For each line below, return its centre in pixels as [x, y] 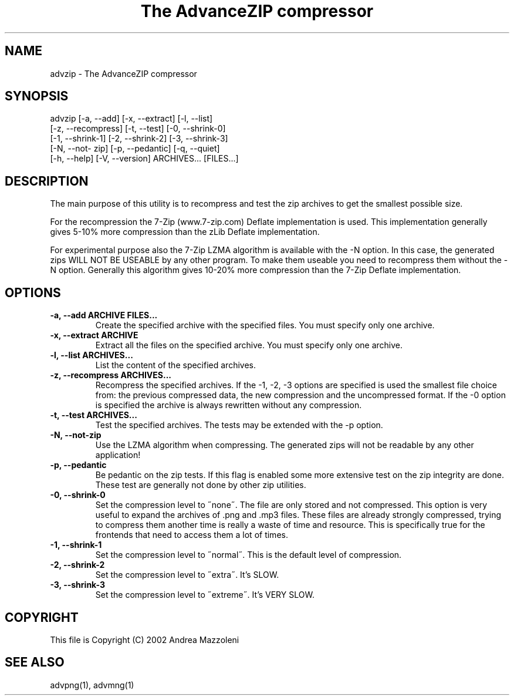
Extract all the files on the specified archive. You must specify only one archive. [249, 345]
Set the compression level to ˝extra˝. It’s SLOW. [187, 575]
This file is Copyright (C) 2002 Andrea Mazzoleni [145, 640]
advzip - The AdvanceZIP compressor [124, 73]
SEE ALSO [35, 662]
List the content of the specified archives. [176, 365]
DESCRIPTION [47, 181]
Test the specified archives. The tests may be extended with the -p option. [239, 425]
